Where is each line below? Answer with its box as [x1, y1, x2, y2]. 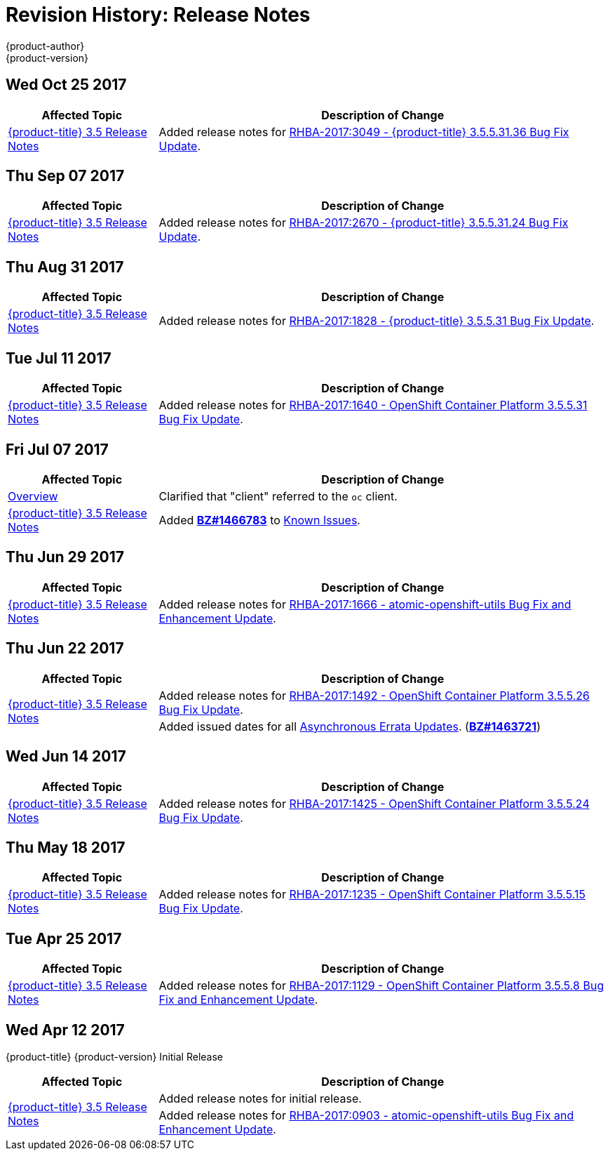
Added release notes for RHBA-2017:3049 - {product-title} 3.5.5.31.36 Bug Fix [158, 124, 569, 139]
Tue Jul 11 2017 [6, 349, 111, 367]
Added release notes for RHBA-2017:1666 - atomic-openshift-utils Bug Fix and [158, 597, 571, 611]
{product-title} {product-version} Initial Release [6, 1051, 224, 1063]
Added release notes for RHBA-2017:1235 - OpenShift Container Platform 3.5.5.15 [158, 887, 586, 902]
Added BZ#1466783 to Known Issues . [158, 512, 360, 527]
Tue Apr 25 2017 [6, 929, 122, 948]
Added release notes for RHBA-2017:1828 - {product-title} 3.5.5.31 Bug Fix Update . [158, 314, 595, 328]
